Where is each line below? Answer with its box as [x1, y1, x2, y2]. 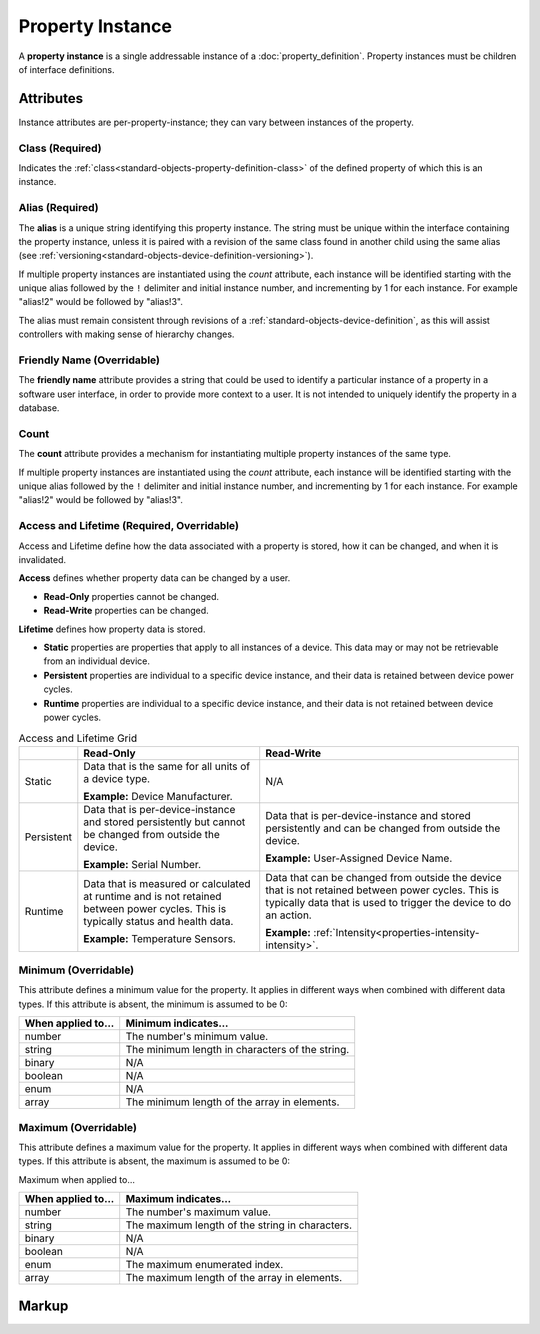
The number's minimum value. [125, 1030, 269, 1044]
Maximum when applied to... [18, 1173, 135, 1185]
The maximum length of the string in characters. [125, 1218, 353, 1232]
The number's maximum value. [125, 1205, 272, 1219]
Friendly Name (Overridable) [18, 353, 160, 367]
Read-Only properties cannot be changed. [43, 590, 220, 602]
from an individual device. [43, 655, 150, 667]
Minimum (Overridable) [18, 963, 135, 977]
